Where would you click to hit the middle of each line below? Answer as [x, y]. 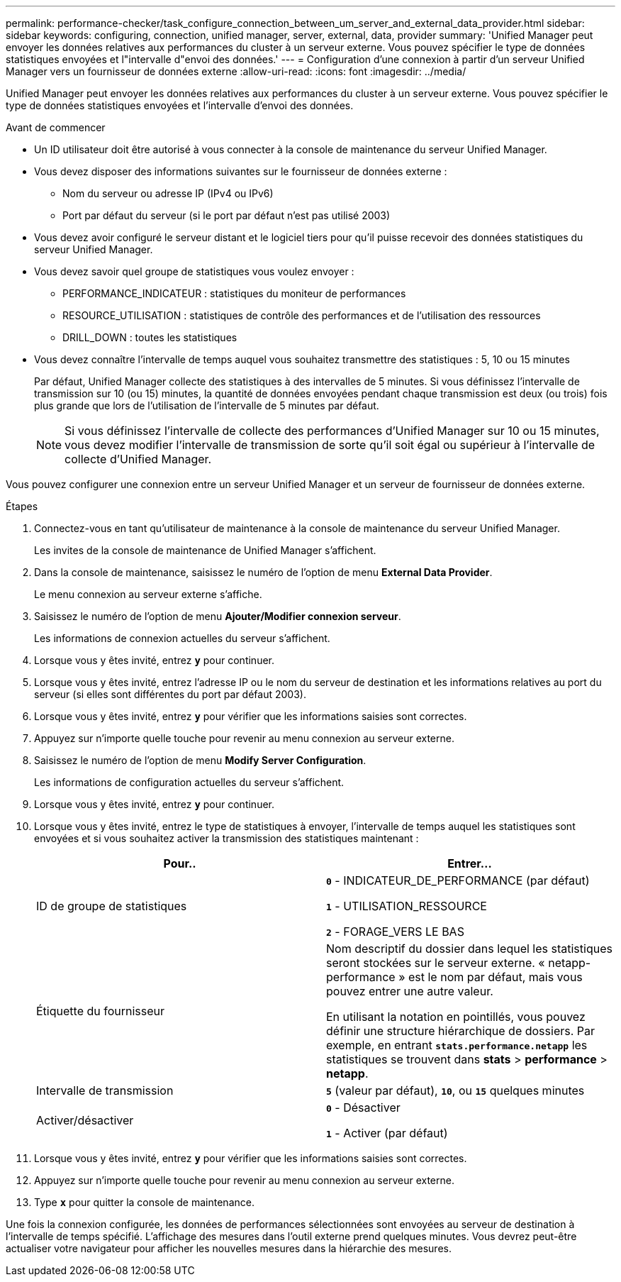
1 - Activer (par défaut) [387, 1133]
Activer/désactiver [85, 1120]
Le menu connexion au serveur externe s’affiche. [148, 594]
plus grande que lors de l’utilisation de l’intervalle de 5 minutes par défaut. [207, 405]
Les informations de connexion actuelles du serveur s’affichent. [182, 638]
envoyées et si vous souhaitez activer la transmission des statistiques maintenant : [226, 838]
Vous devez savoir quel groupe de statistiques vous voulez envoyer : [194, 271]
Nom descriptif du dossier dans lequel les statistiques [469, 949]
